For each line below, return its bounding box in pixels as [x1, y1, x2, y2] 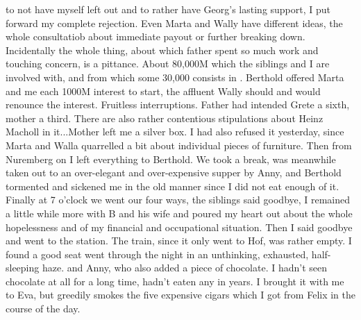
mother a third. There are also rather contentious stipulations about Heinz [6, 110, 324, 125]
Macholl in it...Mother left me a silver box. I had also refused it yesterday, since [6, 124, 344, 139]
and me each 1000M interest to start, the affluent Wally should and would [6, 83, 321, 98]
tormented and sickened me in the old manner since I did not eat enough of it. [6, 178, 339, 193]
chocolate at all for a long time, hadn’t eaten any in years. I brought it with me [6, 273, 344, 288]
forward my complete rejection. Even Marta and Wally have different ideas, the [6, 15, 343, 30]
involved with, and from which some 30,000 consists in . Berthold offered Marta [6, 69, 344, 84]
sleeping [6, 260, 40, 275]
